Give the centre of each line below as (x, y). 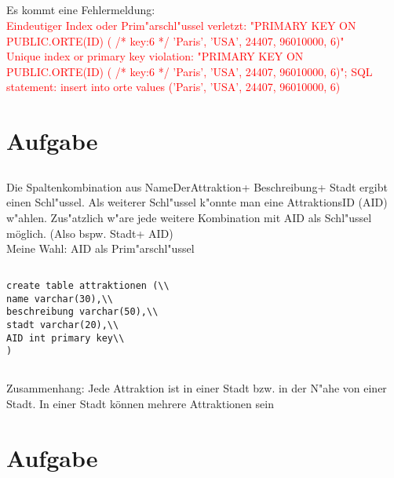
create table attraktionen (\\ (88, 286)
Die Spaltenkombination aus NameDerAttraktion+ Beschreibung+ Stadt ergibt (197, 186)
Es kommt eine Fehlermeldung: (81, 10)
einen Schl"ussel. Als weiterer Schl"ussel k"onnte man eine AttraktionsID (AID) (197, 202)
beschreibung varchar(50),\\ (82, 312)
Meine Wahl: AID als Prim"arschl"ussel (100, 248)
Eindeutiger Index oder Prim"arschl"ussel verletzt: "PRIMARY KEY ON (181, 25)
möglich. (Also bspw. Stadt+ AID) (90, 233)
